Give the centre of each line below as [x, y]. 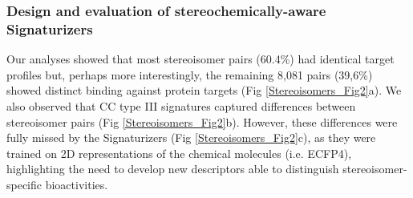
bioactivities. [77, 184]
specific [24, 184]
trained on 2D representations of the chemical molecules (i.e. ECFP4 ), [179, 153]
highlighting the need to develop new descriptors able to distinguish [173, 169]
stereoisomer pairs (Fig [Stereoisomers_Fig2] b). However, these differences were [202, 121]
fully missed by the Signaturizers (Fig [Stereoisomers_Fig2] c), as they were [191, 137]
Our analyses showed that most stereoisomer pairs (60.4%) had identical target [200, 59]
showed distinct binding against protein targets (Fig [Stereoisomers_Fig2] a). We [204, 90]
